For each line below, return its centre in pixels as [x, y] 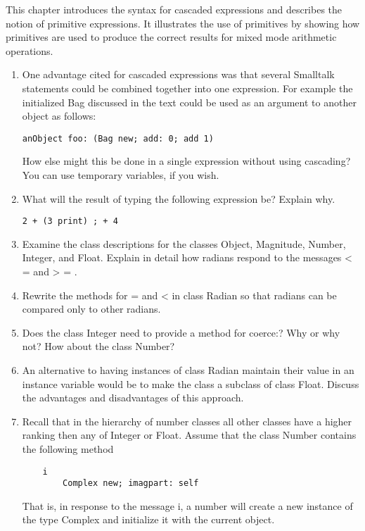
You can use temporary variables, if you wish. [121, 175]
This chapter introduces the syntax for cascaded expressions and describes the [174, 9]
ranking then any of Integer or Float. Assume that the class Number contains [189, 435]
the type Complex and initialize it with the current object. [148, 519]
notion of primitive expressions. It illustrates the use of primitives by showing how [183, 23]
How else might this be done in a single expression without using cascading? [186, 161]
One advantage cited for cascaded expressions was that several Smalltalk [178, 74]
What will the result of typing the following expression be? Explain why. [179, 198]
